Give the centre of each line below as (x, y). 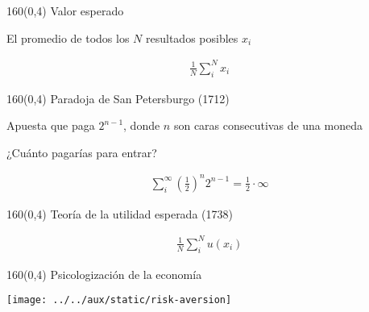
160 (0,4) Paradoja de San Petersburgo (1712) (118, 98)
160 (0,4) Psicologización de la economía (104, 274)
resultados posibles (192, 37)
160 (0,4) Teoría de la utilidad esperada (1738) (120, 213)
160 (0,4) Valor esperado (65, 10)
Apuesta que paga (51, 125)
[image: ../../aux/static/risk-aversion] (119, 300)
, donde (142, 125)
